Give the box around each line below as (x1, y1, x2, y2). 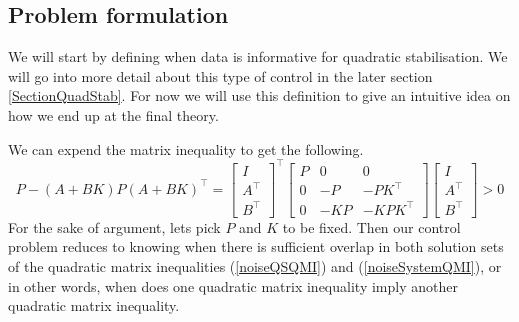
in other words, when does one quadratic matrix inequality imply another (8, 275, 458, 296)
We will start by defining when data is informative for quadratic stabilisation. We (8, 46, 508, 67)
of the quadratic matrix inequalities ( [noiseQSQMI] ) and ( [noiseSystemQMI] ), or (8, 255, 502, 276)
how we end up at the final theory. (8, 104, 219, 125)
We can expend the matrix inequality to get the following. (8, 138, 364, 159)
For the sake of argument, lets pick (8, 216, 221, 237)
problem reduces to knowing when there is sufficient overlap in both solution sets (8, 236, 504, 257)
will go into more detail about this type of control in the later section (8, 65, 433, 86)
